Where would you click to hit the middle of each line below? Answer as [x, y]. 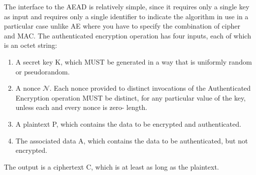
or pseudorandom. [43, 71]
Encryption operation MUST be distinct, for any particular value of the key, [131, 97]
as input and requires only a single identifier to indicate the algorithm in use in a [126, 16]
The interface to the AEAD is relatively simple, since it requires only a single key [127, 6]
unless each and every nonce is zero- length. [81, 107]
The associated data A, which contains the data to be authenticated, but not [132, 140]
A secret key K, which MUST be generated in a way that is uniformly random [134, 61]
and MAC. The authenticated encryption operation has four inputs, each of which [128, 35]
